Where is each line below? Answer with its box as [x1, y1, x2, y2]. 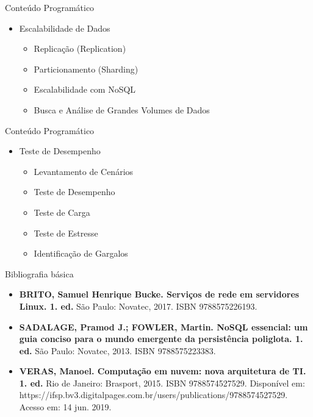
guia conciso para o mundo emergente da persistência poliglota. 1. [19, 332, 303, 345]
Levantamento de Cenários [34, 165, 134, 177]
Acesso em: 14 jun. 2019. [19, 401, 112, 413]
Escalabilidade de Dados [19, 21, 110, 34]
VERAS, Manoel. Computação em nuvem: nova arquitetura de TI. [19, 365, 306, 377]
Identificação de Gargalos [34, 247, 128, 260]
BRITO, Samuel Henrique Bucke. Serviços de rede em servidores [19, 288, 300, 301]
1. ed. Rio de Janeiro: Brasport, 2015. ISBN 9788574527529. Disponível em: [19, 376, 305, 389]
